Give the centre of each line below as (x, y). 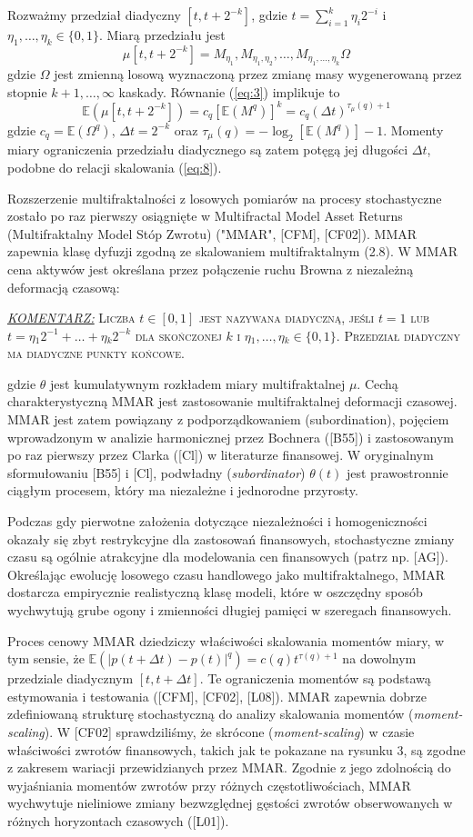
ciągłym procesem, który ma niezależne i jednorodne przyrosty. (183, 490)
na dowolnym (379, 658)
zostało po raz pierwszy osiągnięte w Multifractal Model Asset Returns (205, 216)
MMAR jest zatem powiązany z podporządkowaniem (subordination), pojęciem (228, 419)
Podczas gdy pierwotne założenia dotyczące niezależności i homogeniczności (217, 521)
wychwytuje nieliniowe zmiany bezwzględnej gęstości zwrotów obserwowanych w (230, 803)
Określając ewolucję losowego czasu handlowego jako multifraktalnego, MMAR (226, 574)
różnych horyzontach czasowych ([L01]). (118, 820)
